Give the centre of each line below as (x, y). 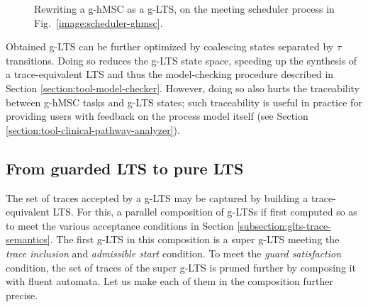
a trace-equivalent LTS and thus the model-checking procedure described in (170, 74)
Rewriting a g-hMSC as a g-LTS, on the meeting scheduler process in (184, 9)
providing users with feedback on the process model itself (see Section (157, 116)
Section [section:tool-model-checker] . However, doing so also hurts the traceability (183, 88)
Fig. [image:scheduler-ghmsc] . (99, 22)
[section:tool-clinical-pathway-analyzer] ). (93, 129)
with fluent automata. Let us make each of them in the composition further (170, 281)
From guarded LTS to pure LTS (125, 168)
